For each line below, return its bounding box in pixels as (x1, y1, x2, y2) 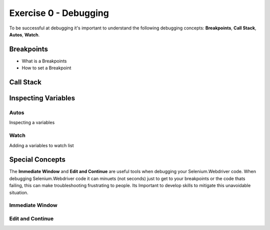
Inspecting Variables (9, 94, 75, 102)
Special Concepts (9, 155, 66, 164)
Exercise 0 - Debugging (9, 7, 109, 18)
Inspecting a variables (9, 120, 55, 126)
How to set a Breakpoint (21, 65, 71, 71)
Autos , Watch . (9, 31, 40, 37)
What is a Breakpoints (21, 58, 67, 64)
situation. (9, 190, 28, 196)
